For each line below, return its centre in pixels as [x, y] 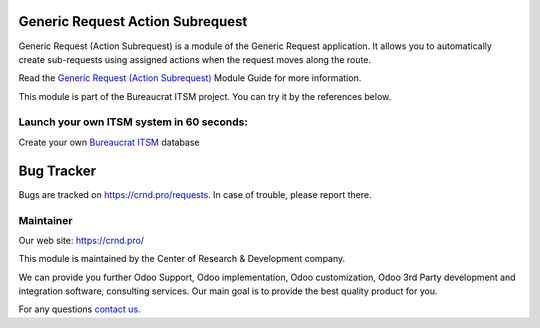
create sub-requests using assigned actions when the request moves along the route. [195, 59]
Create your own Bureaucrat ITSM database [109, 142]
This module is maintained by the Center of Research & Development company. [182, 259]
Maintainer [45, 220]
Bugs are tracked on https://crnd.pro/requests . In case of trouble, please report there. [195, 194]
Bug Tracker [57, 170]
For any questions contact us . [79, 309]
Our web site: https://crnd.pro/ [81, 240]
